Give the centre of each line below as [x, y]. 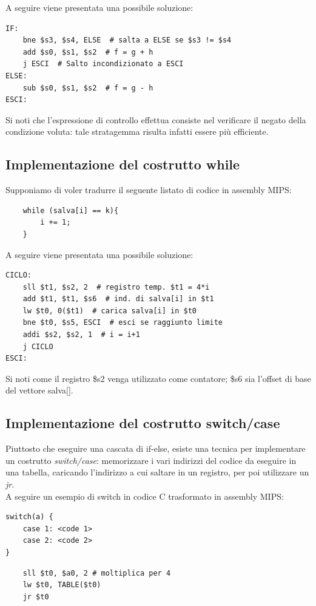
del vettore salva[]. [39, 390]
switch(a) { [29, 517]
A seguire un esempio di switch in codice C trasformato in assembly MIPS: [145, 496]
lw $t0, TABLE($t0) [62, 585]
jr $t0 [36, 597]
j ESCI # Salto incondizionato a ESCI [103, 64]
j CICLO [38, 346]
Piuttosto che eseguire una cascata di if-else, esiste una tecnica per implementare [156, 448]
